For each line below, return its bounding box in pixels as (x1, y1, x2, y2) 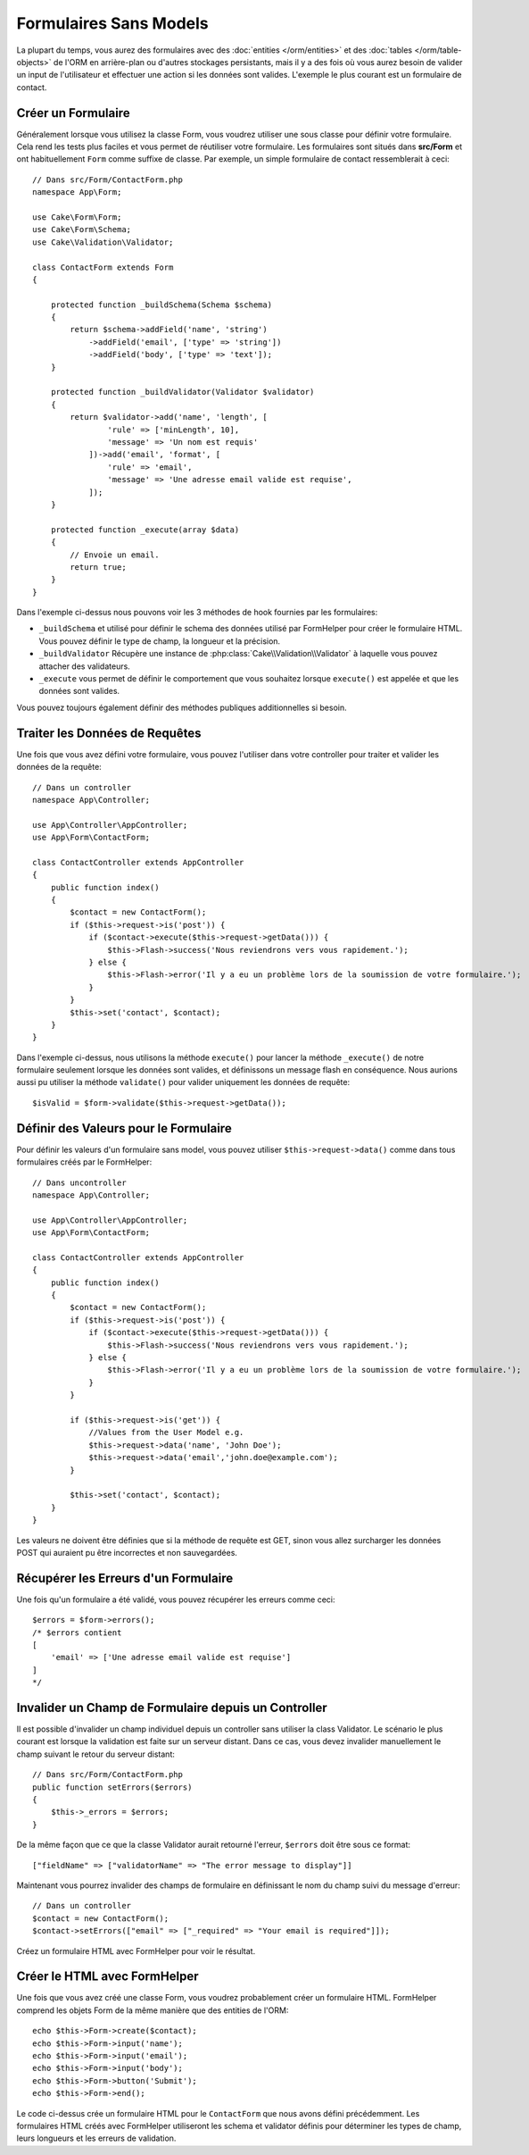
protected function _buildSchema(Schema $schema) (50, 299, 272, 310)
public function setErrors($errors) (32, 1782, 193, 1792)
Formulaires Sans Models (16, 13, 209, 33)
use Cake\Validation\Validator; (32, 237, 174, 247)
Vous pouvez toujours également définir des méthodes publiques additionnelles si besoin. (16, 702, 347, 713)
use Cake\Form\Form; (32, 212, 122, 222)
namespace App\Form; (32, 188, 122, 197)
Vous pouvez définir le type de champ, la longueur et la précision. (38, 635, 281, 647)
